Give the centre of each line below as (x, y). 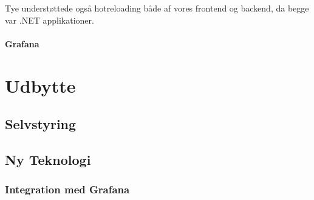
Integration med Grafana (67, 189)
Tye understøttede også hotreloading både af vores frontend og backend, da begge (157, 8)
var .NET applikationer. (49, 20)
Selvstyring (41, 124)
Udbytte (40, 85)
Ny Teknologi (48, 159)
